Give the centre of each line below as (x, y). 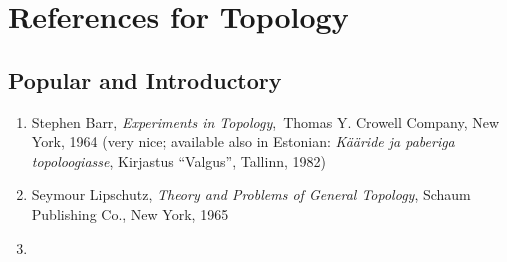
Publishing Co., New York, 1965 (130, 213)
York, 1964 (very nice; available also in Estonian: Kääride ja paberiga (243, 141)
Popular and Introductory (145, 79)
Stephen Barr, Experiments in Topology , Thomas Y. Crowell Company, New (265, 121)
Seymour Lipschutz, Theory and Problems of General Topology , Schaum (251, 194)
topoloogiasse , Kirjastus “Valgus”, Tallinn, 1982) (178, 160)
